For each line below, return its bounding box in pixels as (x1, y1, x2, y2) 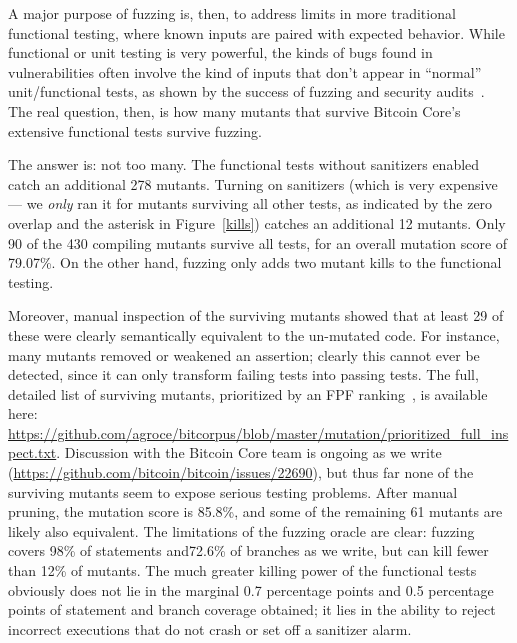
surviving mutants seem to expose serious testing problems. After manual (8, 481, 458, 502)
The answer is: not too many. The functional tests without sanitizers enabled (8, 154, 480, 175)
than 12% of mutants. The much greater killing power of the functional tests (8, 560, 477, 581)
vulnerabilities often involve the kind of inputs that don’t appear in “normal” (8, 61, 482, 82)
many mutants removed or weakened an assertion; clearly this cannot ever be (8, 344, 480, 365)
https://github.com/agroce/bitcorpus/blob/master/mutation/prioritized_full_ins (8, 422, 509, 443)
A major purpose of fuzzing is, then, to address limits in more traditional (8, 3, 456, 23)
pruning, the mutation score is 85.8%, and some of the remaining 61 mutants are (8, 501, 503, 522)
